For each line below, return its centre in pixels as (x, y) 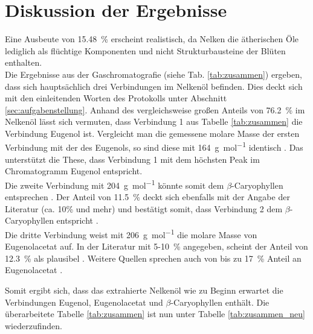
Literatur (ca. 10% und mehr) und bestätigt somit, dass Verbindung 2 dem (144, 208)
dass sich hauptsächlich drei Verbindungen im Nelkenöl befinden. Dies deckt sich (154, 86)
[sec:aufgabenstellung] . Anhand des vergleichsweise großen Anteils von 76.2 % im (155, 109)
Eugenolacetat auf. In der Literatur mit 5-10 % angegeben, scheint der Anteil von (156, 246)
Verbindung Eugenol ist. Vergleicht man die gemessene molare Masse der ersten (152, 133)
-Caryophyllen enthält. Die (220, 302)
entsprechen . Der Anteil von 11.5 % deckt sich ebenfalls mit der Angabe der (147, 197)
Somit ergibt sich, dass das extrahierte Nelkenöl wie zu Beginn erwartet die (144, 290)
